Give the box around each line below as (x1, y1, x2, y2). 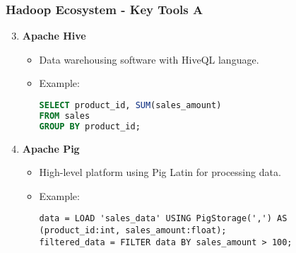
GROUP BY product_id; (39, 121, 141, 131)
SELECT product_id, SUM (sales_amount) (39, 100, 222, 110)
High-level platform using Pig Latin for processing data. (39, 165, 281, 180)
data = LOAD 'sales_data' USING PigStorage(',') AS (39, 213, 288, 224)
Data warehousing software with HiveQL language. (39, 52, 259, 66)
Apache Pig (22, 141, 80, 155)
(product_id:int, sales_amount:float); (39, 225, 227, 236)
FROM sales (39, 110, 90, 121)
